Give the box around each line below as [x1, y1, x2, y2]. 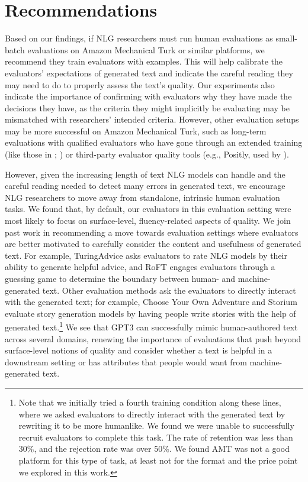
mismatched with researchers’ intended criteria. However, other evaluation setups [5, 113, 299, 126]
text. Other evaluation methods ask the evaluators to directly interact [42, 284, 296, 296]
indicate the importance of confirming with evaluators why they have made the [5, 90, 292, 102]
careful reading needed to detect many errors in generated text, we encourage [5, 179, 285, 192]
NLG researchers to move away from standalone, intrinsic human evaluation [5, 191, 280, 203]
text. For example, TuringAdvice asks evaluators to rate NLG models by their [5, 249, 287, 261]
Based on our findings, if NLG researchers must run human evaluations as [5, 32, 273, 44]
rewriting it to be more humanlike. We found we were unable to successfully [18, 419, 294, 432]
